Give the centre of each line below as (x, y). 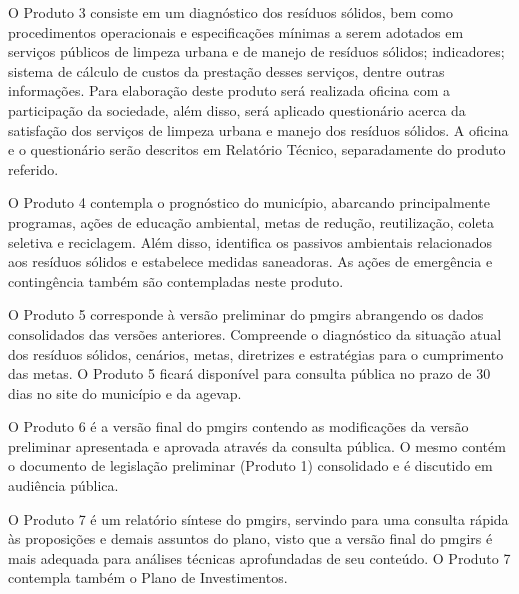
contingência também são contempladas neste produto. (176, 280)
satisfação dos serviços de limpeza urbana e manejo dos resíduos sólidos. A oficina (258, 129)
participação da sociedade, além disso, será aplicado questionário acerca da (237, 109)
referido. (33, 168)
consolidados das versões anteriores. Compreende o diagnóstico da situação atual (255, 333)
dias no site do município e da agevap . (125, 392)
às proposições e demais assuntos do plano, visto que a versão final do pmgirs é (250, 538)
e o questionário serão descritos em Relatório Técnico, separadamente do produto (257, 149)
